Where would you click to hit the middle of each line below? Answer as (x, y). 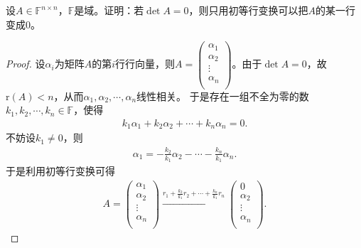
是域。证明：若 (109, 10)
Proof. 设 (26, 64)
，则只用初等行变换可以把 (248, 10)
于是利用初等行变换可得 (60, 171)
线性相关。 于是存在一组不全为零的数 (223, 96)
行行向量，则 (145, 64)
